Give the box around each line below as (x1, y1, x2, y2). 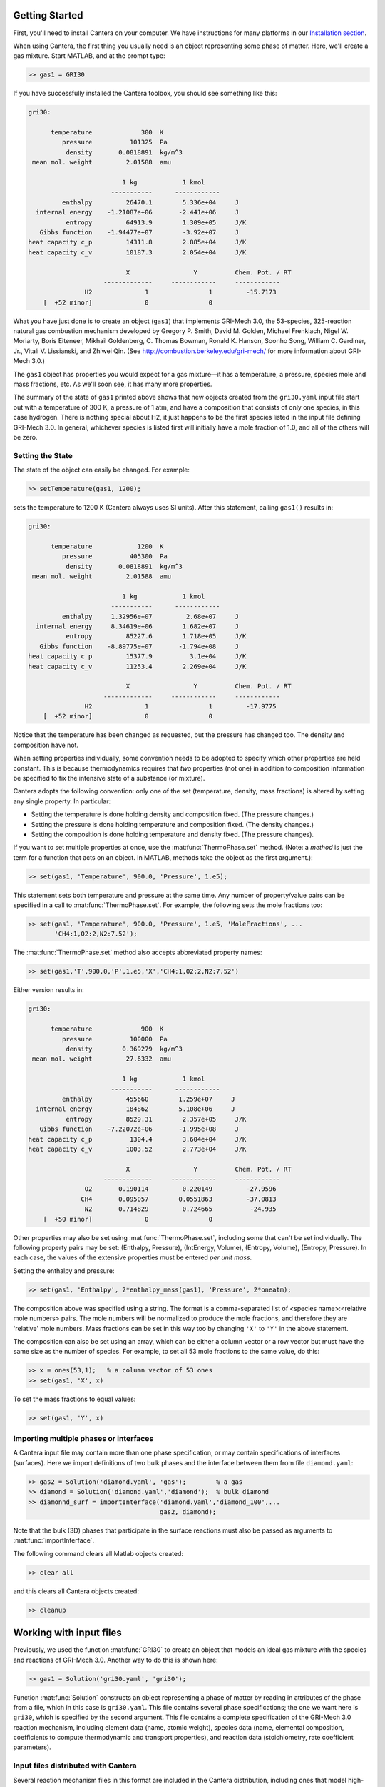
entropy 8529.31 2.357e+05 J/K (65, 1115, 247, 1123)
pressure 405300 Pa (61, 553, 168, 560)
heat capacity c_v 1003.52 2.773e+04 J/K (28, 1144, 247, 1153)
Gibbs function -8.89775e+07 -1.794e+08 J (39, 642, 239, 650)
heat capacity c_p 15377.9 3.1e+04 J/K (28, 653, 247, 660)
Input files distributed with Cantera (13, 1761, 137, 1771)
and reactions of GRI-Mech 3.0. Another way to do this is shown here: (13, 1655, 219, 1664)
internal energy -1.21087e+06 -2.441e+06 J (36, 208, 239, 217)
